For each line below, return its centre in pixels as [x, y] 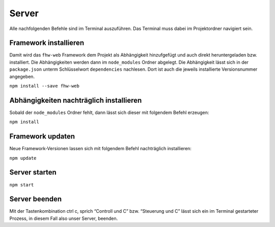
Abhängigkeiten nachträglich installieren [76, 100]
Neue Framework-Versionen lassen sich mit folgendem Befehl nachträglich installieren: [101, 149]
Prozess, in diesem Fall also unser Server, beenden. [64, 218]
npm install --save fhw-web [45, 86]
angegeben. [22, 76]
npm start [22, 185]
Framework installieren [47, 43]
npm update [23, 158]
